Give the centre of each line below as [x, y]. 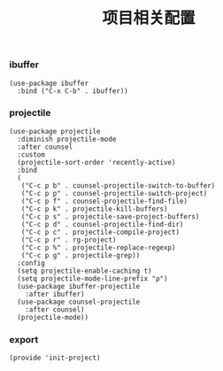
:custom [31, 155]
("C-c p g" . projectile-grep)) [81, 255]
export [24, 339]
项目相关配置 [148, 18]
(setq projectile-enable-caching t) [85, 271]
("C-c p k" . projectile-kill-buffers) [94, 209]
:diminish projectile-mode [67, 139]
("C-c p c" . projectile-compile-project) [100, 232]
